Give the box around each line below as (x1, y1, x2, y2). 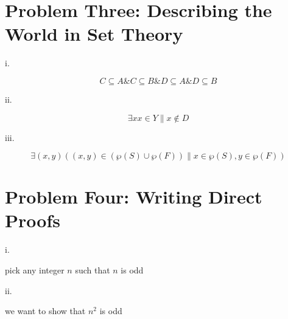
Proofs (5, 208, 60, 233)
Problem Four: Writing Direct (5, 184, 262, 209)
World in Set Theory (5, 21, 183, 46)
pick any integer (5, 264, 65, 276)
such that (75, 264, 110, 276)
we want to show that (5, 304, 86, 317)
